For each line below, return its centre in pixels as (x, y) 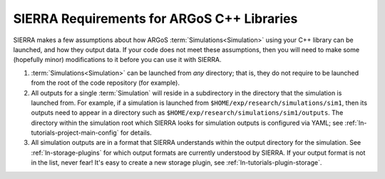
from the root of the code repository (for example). (105, 83)
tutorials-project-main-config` (75, 133)
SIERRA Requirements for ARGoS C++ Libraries (155, 19)
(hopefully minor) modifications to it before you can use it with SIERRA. (117, 60)
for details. (136, 133)
